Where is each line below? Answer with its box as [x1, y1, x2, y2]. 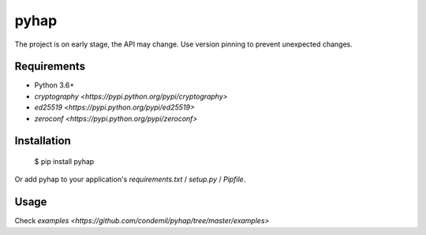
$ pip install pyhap [34, 157, 95, 166]
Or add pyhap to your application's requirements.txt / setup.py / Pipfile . [14, 174, 246, 185]
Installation [14, 134, 71, 147]
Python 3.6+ [34, 80, 75, 90]
